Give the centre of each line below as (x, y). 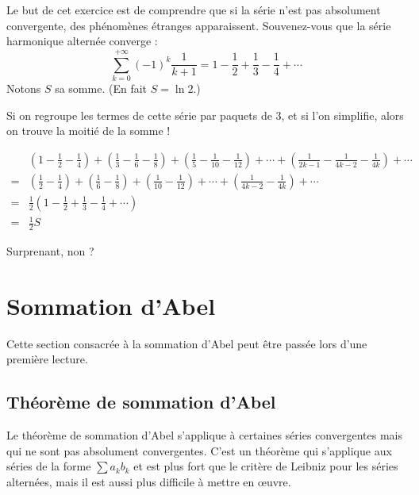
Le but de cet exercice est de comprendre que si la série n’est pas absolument (194, 10)
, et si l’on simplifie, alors (342, 115)
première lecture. (47, 359)
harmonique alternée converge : (82, 41)
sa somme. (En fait (101, 88)
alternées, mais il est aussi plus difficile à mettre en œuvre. (149, 482)
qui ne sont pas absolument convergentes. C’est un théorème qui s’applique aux (199, 450)
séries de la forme (49, 466)
